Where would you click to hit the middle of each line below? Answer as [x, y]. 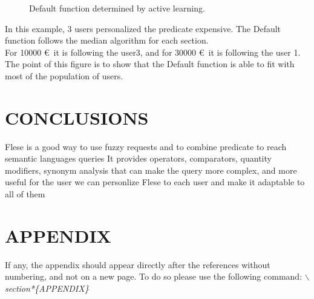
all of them [25, 194]
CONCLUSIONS [77, 117]
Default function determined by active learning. [117, 8]
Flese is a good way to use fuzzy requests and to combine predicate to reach [146, 146]
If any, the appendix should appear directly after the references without [138, 264]
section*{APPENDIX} [47, 288]
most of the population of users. [64, 75]
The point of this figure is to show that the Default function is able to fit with [150, 64]
